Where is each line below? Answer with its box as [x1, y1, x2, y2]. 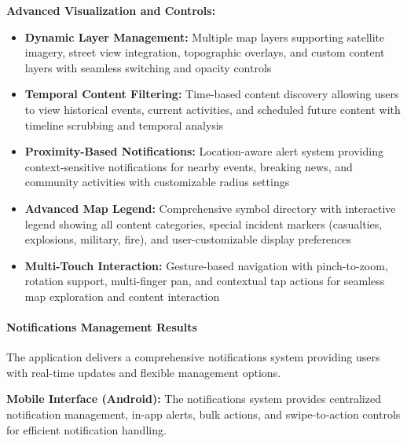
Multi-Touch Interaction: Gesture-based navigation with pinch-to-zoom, [24, 257, 388, 273]
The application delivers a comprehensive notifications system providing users [6, 349, 380, 365]
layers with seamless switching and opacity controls [24, 59, 272, 75]
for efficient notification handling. [6, 421, 167, 438]
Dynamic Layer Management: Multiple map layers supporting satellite [24, 28, 385, 45]
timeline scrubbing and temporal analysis [24, 116, 224, 133]
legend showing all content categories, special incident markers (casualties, [24, 215, 383, 232]
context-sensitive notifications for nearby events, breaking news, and [24, 158, 353, 174]
